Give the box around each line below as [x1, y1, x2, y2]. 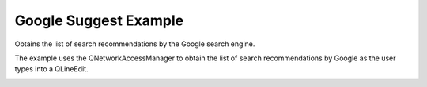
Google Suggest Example [14, 12, 184, 29]
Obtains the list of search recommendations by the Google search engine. [14, 39, 255, 49]
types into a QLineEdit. [14, 64, 89, 74]
